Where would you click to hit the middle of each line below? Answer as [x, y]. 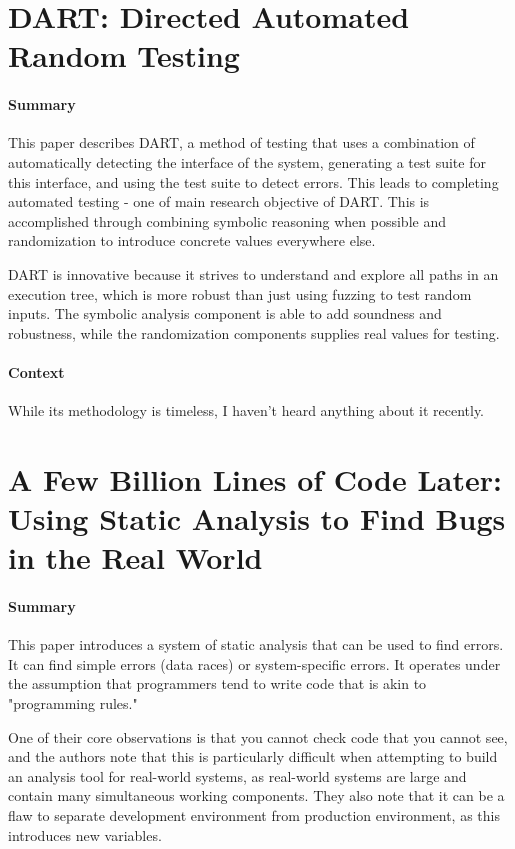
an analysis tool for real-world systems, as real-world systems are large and [237, 775]
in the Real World [135, 557]
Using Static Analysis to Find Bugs [257, 518]
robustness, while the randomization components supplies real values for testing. [254, 332]
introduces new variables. [85, 834]
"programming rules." [73, 703]
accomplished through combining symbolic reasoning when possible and [227, 220]
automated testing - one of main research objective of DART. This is [219, 201]
